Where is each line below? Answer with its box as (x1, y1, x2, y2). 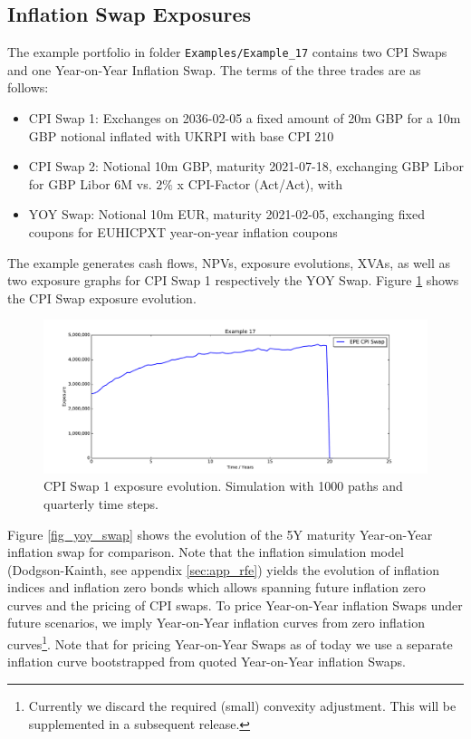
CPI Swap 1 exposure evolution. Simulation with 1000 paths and (43, 476, 403, 495)
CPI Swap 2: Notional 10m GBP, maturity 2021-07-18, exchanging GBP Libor (28, 157, 464, 176)
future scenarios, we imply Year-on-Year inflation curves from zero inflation (7, 613, 425, 632)
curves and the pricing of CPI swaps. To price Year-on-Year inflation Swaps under (7, 595, 463, 614)
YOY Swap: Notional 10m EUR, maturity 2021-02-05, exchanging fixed (28, 205, 425, 224)
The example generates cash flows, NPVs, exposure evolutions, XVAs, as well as (7, 253, 450, 272)
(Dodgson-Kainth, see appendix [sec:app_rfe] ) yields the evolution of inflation (7, 560, 440, 579)
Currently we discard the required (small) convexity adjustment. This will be (28, 696, 457, 715)
